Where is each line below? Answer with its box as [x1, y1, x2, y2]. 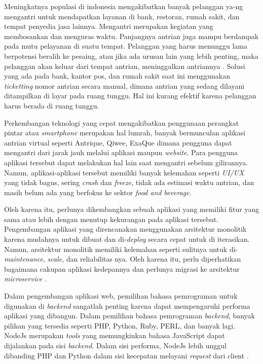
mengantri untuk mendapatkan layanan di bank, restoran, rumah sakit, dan [4, 11, 240, 21]
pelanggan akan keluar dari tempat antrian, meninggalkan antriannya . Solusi [4, 60, 245, 71]
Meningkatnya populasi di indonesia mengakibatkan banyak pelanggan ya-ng [4, 1, 243, 11]
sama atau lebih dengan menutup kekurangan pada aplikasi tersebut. [4, 213, 219, 224]
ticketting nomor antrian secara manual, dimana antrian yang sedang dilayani [4, 80, 245, 91]
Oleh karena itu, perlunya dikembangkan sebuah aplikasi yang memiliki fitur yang [4, 204, 259, 214]
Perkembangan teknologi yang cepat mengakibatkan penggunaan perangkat [4, 117, 239, 128]
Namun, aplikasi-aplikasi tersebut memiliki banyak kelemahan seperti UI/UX [4, 167, 244, 177]
